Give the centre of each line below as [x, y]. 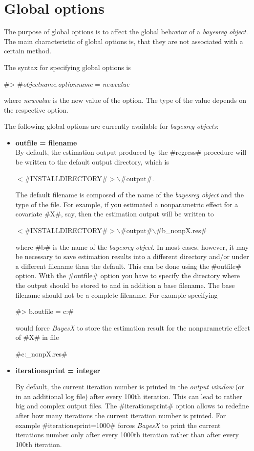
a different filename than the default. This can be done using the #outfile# [128, 266]
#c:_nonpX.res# [41, 353]
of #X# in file [37, 337]
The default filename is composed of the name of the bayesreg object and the [129, 195]
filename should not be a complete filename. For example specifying [116, 295]
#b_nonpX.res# [181, 230]
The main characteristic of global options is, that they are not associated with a [124, 41]
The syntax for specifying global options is [67, 67]
